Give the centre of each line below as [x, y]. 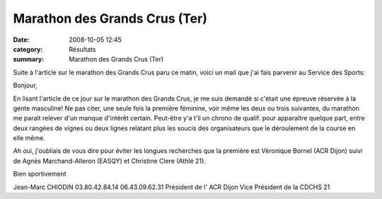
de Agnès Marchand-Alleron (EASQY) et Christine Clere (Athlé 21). [110, 161]
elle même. [29, 138]
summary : [29, 59]
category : [28, 49]
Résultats [82, 49]
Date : [21, 40]
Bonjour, [25, 86]
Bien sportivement [40, 174]
